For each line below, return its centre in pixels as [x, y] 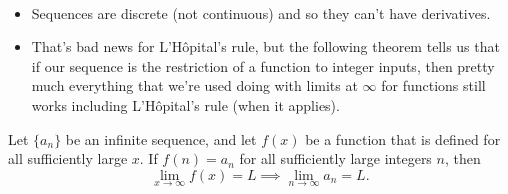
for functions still [433, 85]
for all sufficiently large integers [335, 158]
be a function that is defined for [403, 138]
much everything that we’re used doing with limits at [194, 85]
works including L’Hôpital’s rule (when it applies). [185, 104]
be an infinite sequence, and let [161, 138]
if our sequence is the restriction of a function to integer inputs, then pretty [263, 65]
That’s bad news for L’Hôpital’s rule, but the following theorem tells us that [265, 46]
